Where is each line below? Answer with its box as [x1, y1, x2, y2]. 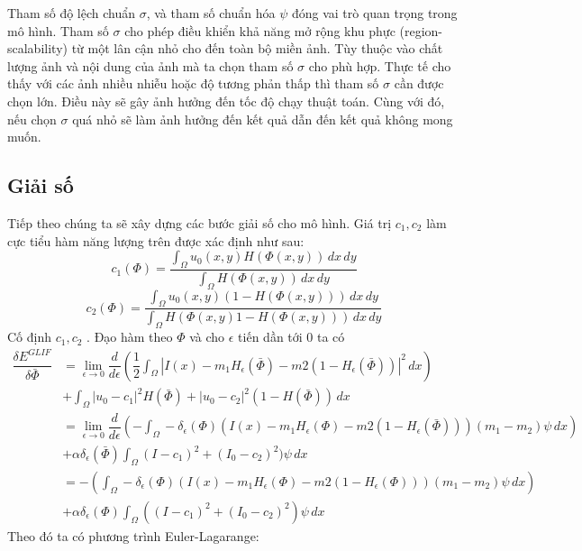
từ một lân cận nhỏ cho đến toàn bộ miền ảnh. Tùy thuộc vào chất [71, 39, 443, 58]
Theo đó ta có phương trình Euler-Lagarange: [7, 526, 259, 545]
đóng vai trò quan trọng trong [291, 4, 458, 22]
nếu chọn [7, 109, 57, 128]
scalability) [7, 39, 68, 58]
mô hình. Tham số [7, 21, 109, 40]
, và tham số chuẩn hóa [146, 4, 276, 22]
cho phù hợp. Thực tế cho [308, 56, 451, 75]
